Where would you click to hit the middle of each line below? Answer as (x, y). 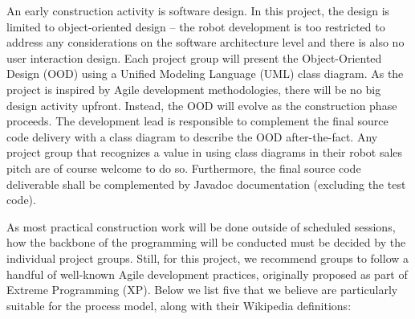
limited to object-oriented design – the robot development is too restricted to (196, 26)
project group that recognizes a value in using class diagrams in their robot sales (205, 152)
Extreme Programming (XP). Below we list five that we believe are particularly (202, 290)
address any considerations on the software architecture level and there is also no (205, 42)
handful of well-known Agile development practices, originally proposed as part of (207, 274)
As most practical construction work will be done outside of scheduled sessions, (201, 226)
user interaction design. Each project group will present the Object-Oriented (194, 57)
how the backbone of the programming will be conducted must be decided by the (206, 242)
